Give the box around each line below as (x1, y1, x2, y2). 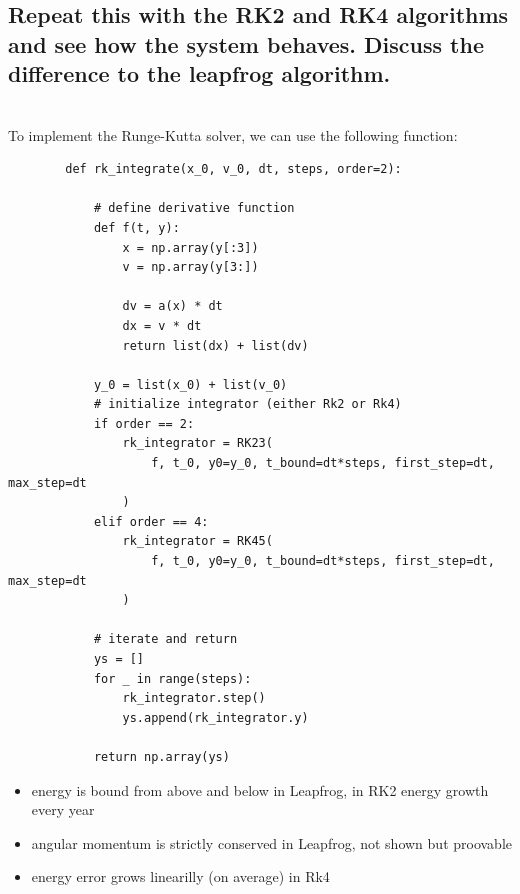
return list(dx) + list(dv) (122, 338, 309, 353)
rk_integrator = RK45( (122, 534, 273, 549)
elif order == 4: (93, 514, 209, 529)
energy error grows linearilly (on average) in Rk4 (31, 866, 330, 887)
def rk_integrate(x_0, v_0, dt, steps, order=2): (65, 162, 402, 177)
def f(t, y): (93, 220, 180, 235)
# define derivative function (93, 201, 295, 216)
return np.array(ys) (93, 749, 230, 764)
